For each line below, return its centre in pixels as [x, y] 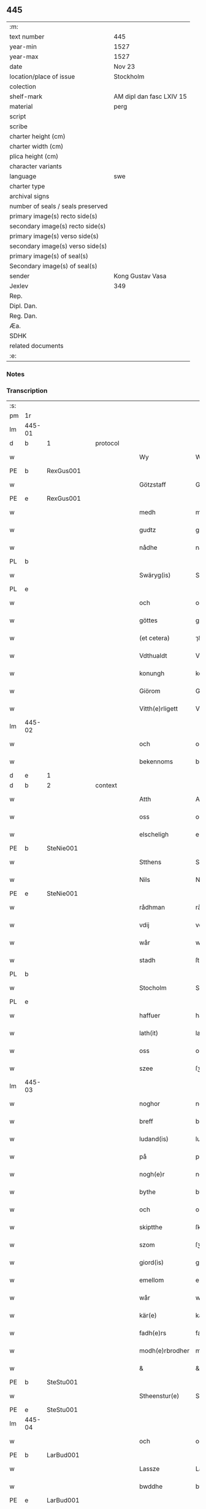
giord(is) [151, 1262]
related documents [36, 345]
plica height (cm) [34, 156]
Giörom [150, 691]
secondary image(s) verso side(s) [58, 246]
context [106, 785]
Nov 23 [124, 66]
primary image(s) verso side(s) [54, 236]
